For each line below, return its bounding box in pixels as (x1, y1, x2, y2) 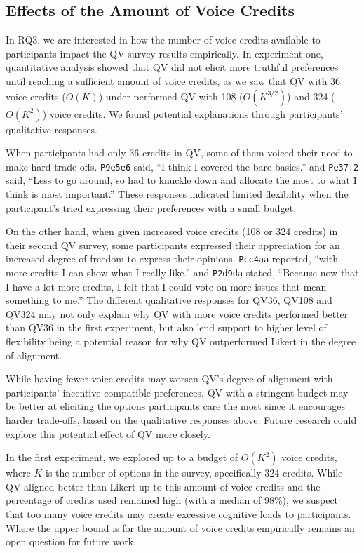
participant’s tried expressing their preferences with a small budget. (6, 200, 297, 215)
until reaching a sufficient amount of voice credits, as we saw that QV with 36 (6, 73, 341, 88)
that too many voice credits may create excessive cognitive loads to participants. (6, 507, 351, 521)
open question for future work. (6, 534, 137, 549)
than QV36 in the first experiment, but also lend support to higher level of (6, 320, 327, 335)
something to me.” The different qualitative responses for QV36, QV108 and (6, 293, 332, 307)
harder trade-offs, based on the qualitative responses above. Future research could (6, 413, 357, 427)
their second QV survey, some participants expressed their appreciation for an (6, 237, 340, 252)
